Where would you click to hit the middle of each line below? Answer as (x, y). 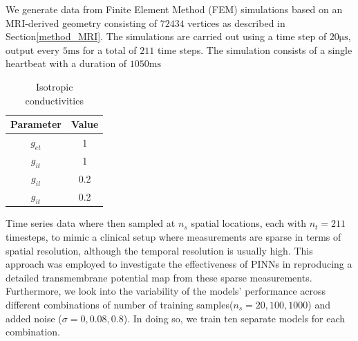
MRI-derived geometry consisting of (81, 22)
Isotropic (54, 86)
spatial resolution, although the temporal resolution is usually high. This (159, 250)
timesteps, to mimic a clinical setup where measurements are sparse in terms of (173, 237)
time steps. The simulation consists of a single (255, 49)
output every (33, 49)
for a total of (110, 49)
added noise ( (34, 318)
